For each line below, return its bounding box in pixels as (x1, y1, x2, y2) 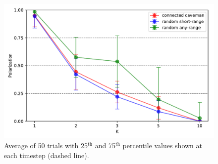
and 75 (95, 140, 115, 151)
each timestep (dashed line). (4, 150, 89, 160)
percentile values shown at (122, 140, 202, 151)
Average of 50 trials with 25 (4, 140, 88, 151)
